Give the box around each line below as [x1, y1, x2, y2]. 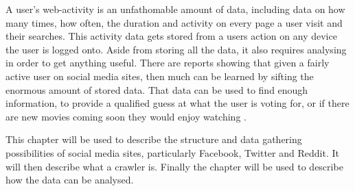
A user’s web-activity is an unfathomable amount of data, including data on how [5, 2, 345, 16]
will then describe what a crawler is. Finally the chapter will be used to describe [5, 159, 343, 173]
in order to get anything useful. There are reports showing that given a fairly [5, 55, 330, 70]
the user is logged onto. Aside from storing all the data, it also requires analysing [5, 42, 347, 56]
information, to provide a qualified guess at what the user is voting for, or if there [5, 96, 350, 110]
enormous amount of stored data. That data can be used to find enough [5, 82, 308, 97]
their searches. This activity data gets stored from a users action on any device [5, 29, 337, 43]
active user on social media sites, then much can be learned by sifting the [5, 68, 314, 83]
